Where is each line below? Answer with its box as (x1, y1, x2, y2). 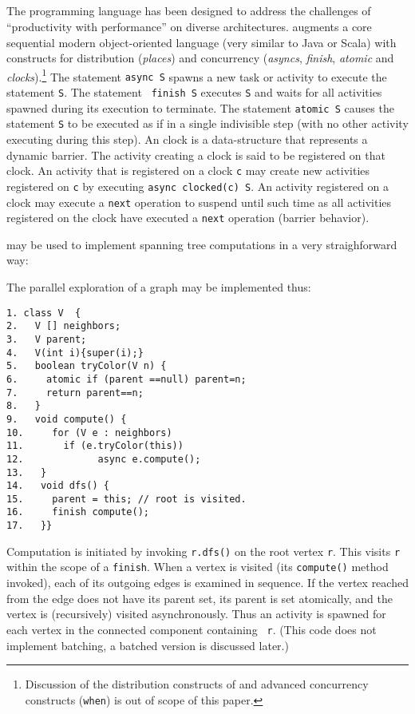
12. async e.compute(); (6, 453, 201, 465)
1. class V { (6, 307, 81, 319)
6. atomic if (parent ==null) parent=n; (6, 373, 247, 385)
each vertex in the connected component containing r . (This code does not (6, 621, 377, 637)
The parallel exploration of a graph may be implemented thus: (6, 279, 311, 296)
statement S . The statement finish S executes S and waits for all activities (6, 84, 382, 101)
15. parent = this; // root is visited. (6, 493, 247, 505)
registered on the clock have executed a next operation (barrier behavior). (6, 209, 370, 226)
